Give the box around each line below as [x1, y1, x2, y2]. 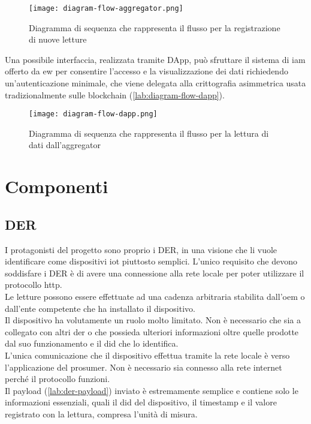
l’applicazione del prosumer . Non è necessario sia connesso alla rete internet [5, 360, 282, 373]
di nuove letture [29, 33, 87, 46]
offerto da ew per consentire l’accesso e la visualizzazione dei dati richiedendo [5, 65, 288, 77]
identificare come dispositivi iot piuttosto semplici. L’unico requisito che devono [5, 255, 297, 267]
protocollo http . [5, 278, 62, 291]
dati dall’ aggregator [29, 139, 101, 151]
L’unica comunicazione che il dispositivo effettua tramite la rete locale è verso [5, 348, 290, 361]
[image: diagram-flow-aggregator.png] [29, 4, 183, 13]
